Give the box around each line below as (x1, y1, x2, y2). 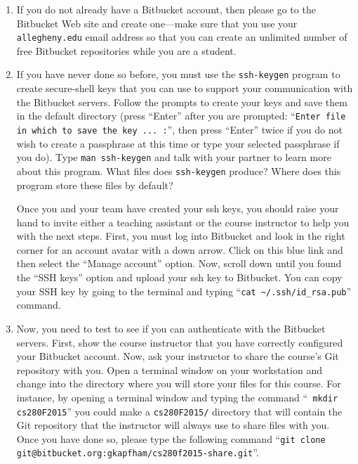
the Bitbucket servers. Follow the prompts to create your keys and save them (16, 94, 347, 109)
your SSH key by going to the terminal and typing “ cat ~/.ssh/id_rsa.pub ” (16, 283, 352, 298)
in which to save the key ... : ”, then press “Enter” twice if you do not (16, 122, 343, 136)
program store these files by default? (16, 177, 173, 192)
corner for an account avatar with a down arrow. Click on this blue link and (16, 242, 343, 257)
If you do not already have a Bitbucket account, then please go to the (16, 2, 316, 16)
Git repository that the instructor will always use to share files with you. (16, 418, 330, 432)
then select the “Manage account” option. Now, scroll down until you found (16, 256, 342, 271)
